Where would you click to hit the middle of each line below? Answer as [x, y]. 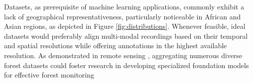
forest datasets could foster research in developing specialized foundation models [126, 65]
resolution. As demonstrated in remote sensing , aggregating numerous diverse [123, 55]
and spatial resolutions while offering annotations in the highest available [116, 45]
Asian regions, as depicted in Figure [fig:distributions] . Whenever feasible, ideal [125, 26]
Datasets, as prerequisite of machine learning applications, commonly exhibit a [124, 6]
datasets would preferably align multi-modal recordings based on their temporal [126, 36]
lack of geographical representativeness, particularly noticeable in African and [123, 16]
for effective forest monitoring [49, 75]
